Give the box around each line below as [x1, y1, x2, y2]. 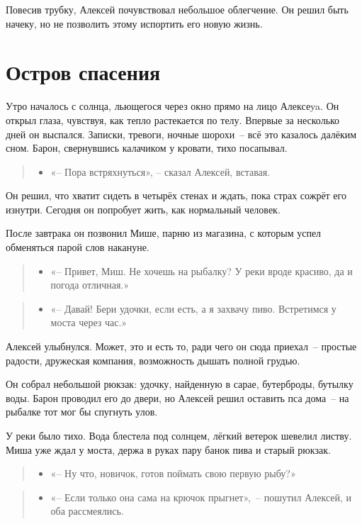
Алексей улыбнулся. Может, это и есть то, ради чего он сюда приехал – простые [6, 339, 357, 354]
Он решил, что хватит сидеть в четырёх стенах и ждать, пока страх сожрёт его [6, 188, 346, 203]
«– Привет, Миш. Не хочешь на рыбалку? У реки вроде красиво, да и [50, 263, 353, 278]
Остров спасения [6, 57, 161, 87]
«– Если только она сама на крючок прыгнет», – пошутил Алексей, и [50, 489, 352, 504]
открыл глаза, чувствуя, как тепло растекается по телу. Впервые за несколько [6, 112, 340, 127]
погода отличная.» [50, 277, 130, 292]
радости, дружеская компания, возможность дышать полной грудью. [6, 352, 300, 367]
